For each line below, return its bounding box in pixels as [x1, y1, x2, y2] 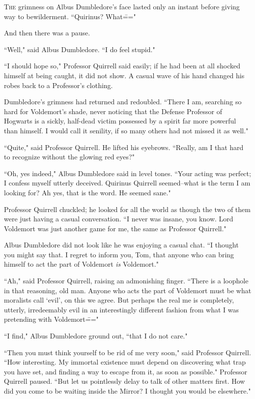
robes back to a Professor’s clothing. [4, 80, 113, 90]
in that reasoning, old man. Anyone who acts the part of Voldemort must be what [4, 285, 252, 295]
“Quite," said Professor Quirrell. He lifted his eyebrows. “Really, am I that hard [4, 142, 244, 152]
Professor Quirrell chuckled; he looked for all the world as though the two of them [4, 204, 251, 214]
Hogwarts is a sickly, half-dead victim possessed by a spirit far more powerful [4, 116, 236, 126]
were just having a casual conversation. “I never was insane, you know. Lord [4, 214, 233, 224]
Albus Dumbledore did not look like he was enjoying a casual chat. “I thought [4, 240, 239, 250]
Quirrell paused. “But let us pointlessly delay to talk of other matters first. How [4, 376, 245, 386]
